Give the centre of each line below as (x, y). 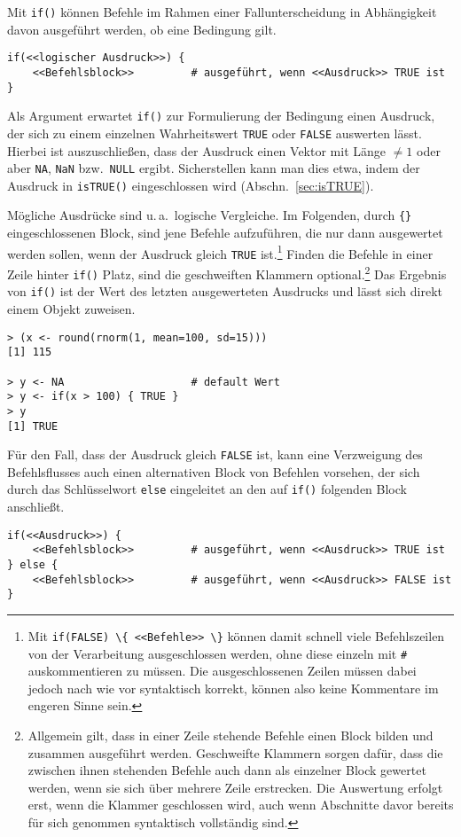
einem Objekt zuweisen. (71, 308)
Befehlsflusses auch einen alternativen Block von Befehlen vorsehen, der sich (214, 471)
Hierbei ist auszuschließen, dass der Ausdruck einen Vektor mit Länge (197, 150)
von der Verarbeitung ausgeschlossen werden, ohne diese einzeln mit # (218, 653)
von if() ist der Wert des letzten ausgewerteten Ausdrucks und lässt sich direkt (225, 291)
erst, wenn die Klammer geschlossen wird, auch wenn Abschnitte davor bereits (241, 805)
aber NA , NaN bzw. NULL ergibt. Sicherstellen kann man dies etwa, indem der (214, 168)
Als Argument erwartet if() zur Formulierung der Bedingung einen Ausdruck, (221, 116)
